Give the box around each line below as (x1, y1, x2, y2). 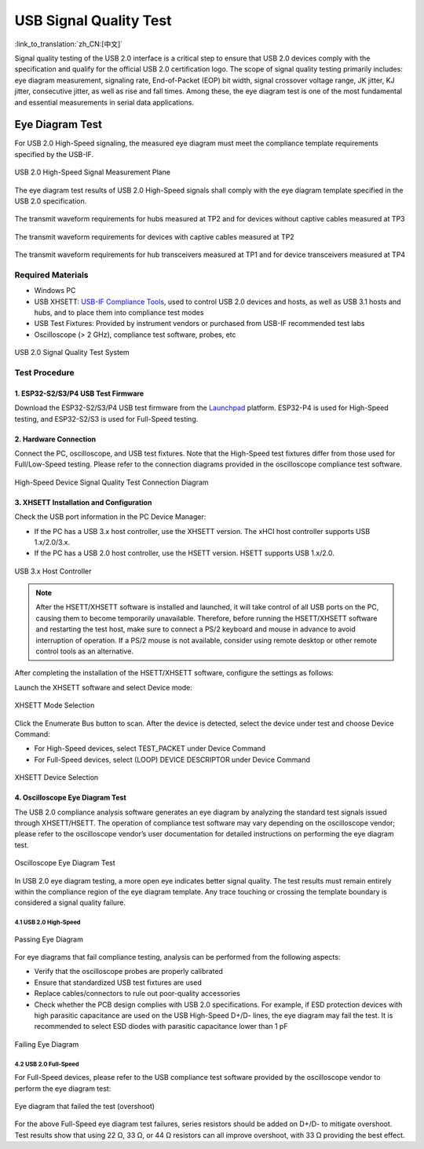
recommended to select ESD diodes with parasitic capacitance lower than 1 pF (34, 1022, 288, 1031)
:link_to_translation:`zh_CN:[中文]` (14, 39, 123, 49)
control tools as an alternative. (35, 646, 133, 656)
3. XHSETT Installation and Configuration (14, 497, 152, 507)
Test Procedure (14, 368, 75, 378)
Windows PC (34, 286, 76, 295)
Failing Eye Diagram (14, 1039, 79, 1048)
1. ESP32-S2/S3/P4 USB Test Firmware (14, 389, 144, 398)
